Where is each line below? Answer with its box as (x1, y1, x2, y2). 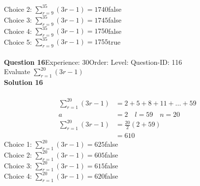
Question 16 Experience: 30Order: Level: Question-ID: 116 (4, 56, 182, 67)
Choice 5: (4, 36, 32, 47)
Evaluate (4, 66, 30, 77)
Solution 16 (4, 77, 43, 87)
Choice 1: (4, 139, 32, 149)
